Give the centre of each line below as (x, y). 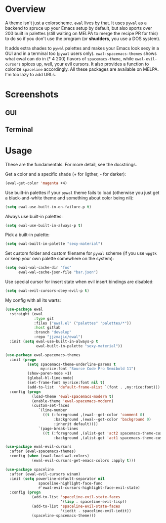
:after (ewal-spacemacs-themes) (43, 451)
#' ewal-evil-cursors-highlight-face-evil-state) (89, 488)
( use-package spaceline (30, 469)
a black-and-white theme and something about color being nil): (69, 198)
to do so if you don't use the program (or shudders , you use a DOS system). (83, 39)
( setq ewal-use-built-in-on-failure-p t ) (48, 207)
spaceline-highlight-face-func (70, 483)
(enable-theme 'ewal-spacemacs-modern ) (72, 401)
